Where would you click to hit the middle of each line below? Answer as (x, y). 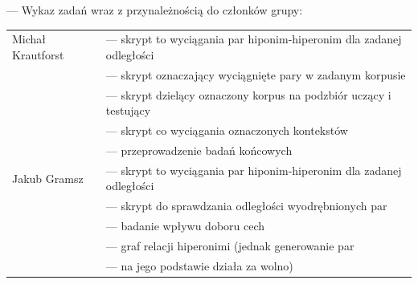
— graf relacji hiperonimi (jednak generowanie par (230, 245)
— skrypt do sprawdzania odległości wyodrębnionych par (246, 206)
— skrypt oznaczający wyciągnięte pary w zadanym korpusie (256, 74)
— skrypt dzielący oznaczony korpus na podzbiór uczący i (248, 94)
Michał (29, 39)
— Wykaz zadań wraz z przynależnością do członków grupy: (155, 10)
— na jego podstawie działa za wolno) (199, 265)
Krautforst (38, 54)
